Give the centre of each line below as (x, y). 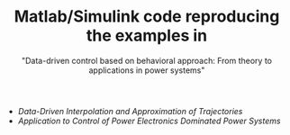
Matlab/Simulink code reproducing (147, 17)
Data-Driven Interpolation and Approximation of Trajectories (130, 111)
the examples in (147, 36)
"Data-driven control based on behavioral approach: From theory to (147, 60)
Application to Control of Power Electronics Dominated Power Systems (149, 121)
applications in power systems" (147, 70)
